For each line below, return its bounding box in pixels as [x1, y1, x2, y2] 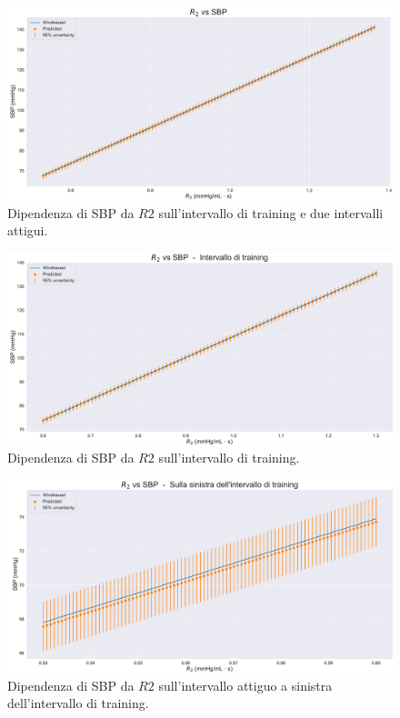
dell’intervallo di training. [7, 693, 149, 713]
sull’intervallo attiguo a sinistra [158, 675, 333, 694]
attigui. [7, 221, 48, 240]
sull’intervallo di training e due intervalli [158, 203, 384, 222]
